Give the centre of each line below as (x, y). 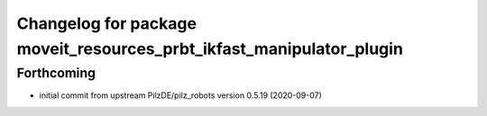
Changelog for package (107, 23)
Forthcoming (56, 73)
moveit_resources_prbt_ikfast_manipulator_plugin (210, 49)
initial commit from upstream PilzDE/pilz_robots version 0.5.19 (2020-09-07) (180, 95)
